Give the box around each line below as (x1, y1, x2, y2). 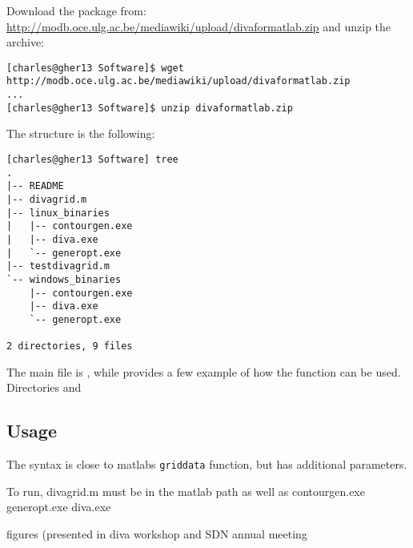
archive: (6, 34, 45, 50)
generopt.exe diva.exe (6, 498, 111, 515)
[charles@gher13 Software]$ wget (6, 62, 184, 74)
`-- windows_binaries (6, 273, 122, 285)
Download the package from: (6, 2, 146, 18)
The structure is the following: (6, 125, 155, 142)
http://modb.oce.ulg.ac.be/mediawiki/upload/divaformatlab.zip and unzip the (6, 18, 391, 34)
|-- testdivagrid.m (6, 260, 110, 272)
